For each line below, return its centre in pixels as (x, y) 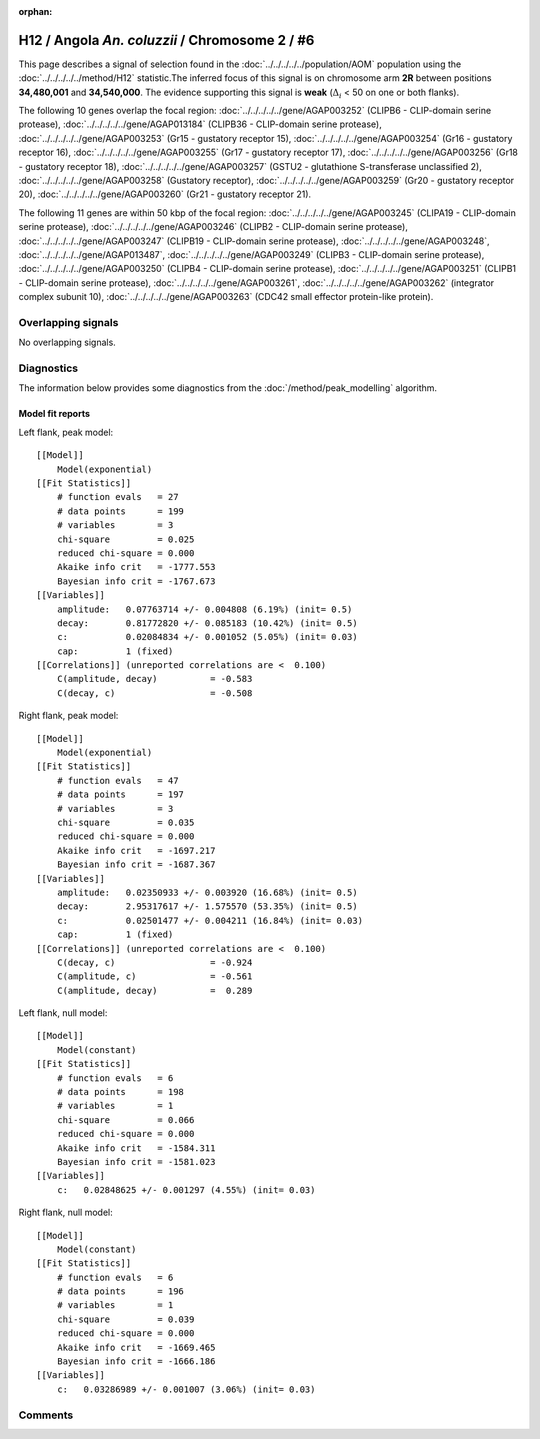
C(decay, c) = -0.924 (154, 962)
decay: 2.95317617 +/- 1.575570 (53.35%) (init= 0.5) (207, 906)
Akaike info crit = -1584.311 (136, 1148)
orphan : (35, 11)
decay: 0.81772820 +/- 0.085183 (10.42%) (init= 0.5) (207, 623)
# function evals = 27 (117, 497)
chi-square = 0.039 (125, 1319)
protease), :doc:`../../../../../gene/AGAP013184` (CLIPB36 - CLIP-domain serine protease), (200, 124)
